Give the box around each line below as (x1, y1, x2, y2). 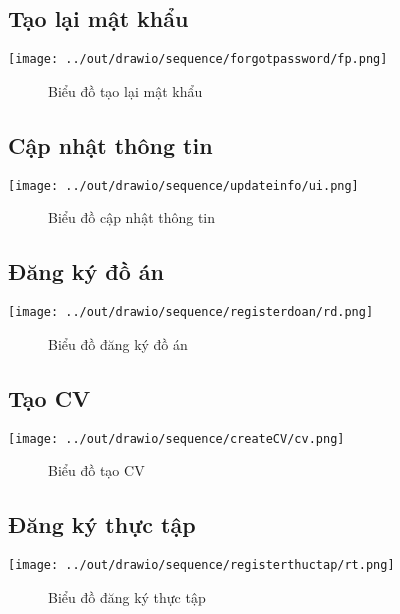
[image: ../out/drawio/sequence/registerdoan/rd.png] (8, 305, 374, 320)
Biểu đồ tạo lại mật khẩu (48, 80, 203, 101)
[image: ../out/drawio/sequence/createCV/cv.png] (8, 431, 345, 446)
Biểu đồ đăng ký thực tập (48, 586, 206, 607)
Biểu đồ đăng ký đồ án (48, 333, 188, 354)
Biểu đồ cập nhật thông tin (48, 207, 216, 228)
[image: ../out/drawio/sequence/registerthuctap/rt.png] (8, 558, 395, 573)
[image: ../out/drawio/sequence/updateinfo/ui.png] (8, 178, 359, 193)
